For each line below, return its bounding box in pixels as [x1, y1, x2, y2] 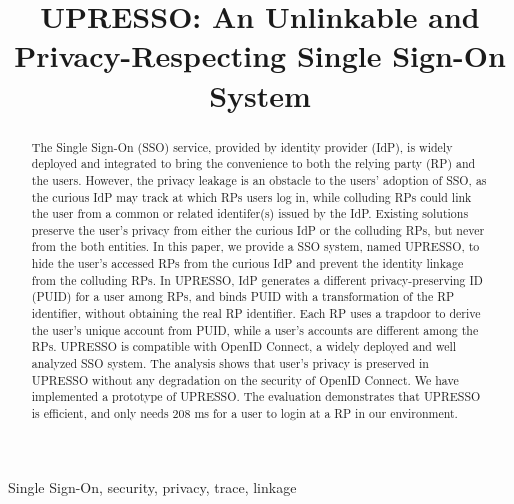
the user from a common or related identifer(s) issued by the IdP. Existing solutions [31, 205, 469, 222]
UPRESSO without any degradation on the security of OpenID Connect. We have [31, 371, 459, 388]
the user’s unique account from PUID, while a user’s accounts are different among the [31, 321, 479, 338]
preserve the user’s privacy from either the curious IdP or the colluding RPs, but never [31, 221, 485, 238]
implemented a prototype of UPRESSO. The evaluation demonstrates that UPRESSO [31, 388, 481, 405]
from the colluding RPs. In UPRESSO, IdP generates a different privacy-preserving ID [31, 271, 483, 288]
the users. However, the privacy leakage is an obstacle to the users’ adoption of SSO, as [31, 171, 487, 188]
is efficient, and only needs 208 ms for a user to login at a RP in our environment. [31, 405, 458, 422]
